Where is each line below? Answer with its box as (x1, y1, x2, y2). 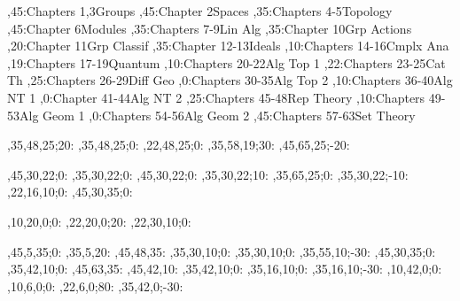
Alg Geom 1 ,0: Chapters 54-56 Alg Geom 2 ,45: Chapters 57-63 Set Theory (19, 105, 416, 124)
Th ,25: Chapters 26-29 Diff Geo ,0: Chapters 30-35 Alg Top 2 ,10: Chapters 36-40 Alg (7, 71, 453, 89)
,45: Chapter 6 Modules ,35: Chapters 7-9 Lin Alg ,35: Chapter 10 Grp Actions (7, 19, 412, 37)
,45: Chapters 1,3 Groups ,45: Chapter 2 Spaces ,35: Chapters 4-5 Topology (7, 2, 393, 19)
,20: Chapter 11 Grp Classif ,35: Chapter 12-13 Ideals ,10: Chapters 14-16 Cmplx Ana (7, 36, 449, 55)
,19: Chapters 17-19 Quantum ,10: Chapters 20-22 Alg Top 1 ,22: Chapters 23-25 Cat (7, 53, 446, 72)
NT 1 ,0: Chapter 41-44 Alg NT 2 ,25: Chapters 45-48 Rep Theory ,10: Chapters (7, 88, 425, 106)
